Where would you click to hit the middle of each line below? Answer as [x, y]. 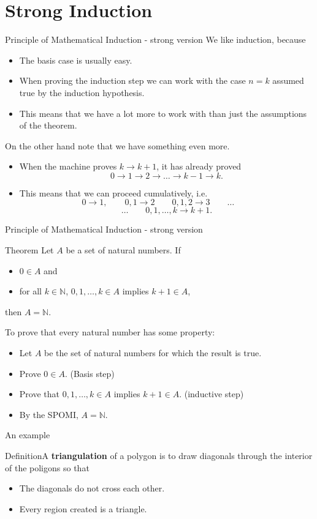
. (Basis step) [90, 373]
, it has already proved [199, 166]
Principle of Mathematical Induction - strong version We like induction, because [155, 39]
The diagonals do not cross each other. [92, 488]
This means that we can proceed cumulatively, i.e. [113, 192]
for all [31, 291]
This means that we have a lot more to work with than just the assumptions [163, 113]
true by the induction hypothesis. [82, 92]
